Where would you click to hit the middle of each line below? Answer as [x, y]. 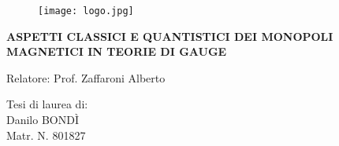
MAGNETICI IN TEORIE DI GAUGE [117, 51]
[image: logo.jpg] [86, 11]
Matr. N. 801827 [46, 135]
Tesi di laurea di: [47, 104]
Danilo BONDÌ [43, 120]
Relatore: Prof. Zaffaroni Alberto [86, 77]
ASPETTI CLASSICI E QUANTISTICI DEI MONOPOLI [170, 36]
